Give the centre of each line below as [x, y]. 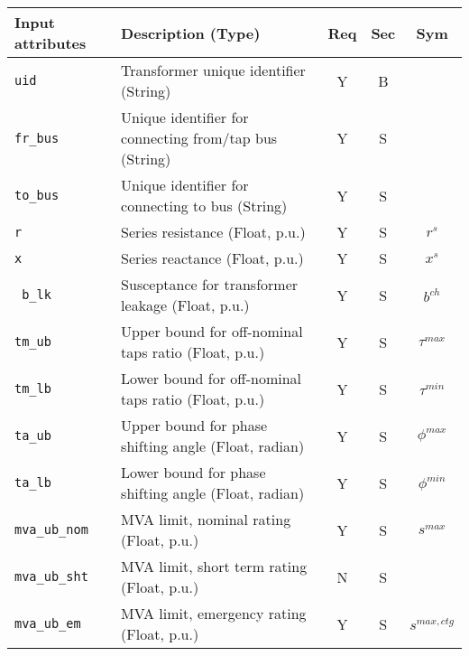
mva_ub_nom [51, 529]
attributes [51, 43]
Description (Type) [191, 33]
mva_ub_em [48, 623]
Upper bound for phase [194, 425]
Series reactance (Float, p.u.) [212, 258]
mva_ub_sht [51, 576]
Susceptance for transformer [210, 284]
